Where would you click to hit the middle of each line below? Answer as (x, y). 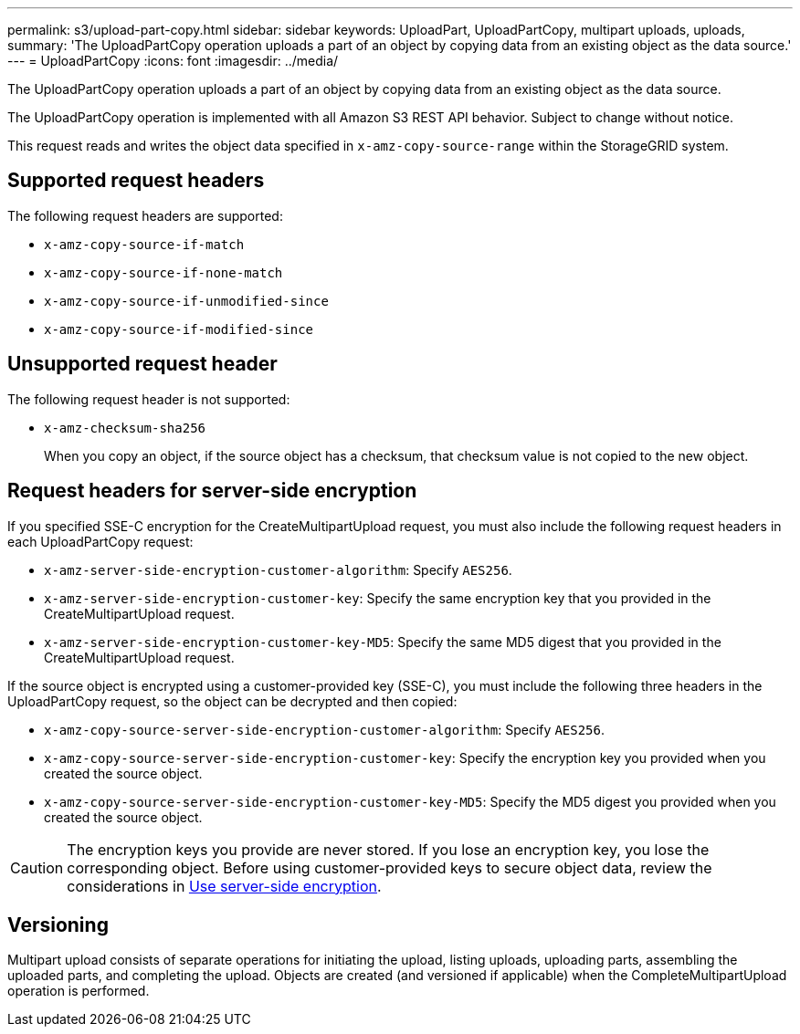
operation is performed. (79, 991)
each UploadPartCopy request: (100, 541)
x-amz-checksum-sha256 (125, 428)
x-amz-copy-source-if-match (144, 244)
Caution (37, 867)
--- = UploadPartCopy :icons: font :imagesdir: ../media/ (173, 61)
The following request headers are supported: (145, 215)
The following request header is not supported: (149, 399)
